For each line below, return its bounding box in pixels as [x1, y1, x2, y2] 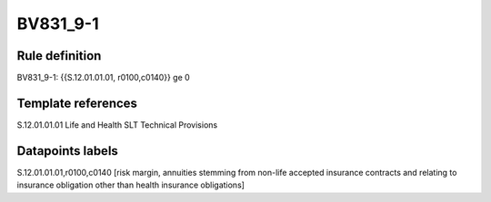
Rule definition [16, 48, 102, 63]
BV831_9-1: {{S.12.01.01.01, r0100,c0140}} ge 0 [16, 72, 190, 83]
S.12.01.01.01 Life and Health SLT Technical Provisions [16, 119, 218, 130]
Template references [16, 95, 138, 111]
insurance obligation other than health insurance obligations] [16, 179, 245, 190]
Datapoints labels [16, 143, 118, 159]
